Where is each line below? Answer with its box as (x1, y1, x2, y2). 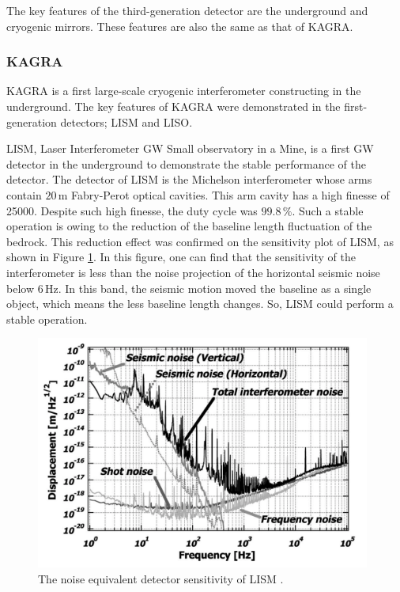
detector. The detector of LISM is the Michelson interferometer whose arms (6, 171, 372, 188)
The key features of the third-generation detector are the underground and (6, 2, 368, 18)
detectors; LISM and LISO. (60, 113, 193, 130)
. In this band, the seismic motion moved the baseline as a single (58, 279, 372, 296)
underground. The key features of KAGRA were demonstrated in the (6, 98, 341, 114)
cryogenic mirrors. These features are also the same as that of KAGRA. (6, 17, 353, 34)
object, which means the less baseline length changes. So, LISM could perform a (6, 295, 394, 312)
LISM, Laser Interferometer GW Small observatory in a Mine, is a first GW (6, 140, 374, 157)
